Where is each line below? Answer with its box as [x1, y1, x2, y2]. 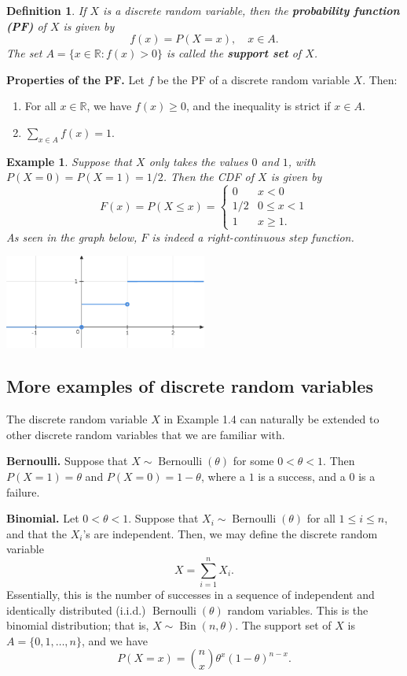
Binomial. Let [6, 510, 79, 526]
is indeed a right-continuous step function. [152, 228, 354, 245]
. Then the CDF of [163, 168, 255, 185]
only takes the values [148, 153, 248, 169]
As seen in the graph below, [6, 228, 137, 245]
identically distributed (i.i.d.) [6, 601, 146, 618]
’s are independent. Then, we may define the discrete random [82, 525, 378, 541]
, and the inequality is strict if [185, 98, 331, 114]
